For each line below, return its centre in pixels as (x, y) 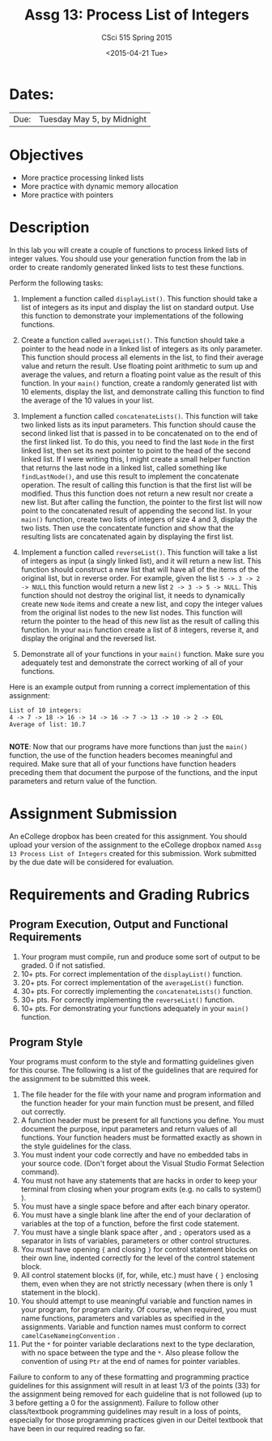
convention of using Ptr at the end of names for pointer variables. (131, 1362)
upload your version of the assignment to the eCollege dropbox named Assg (136, 845)
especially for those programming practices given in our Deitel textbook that (136, 1420)
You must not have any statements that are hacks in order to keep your (139, 1181)
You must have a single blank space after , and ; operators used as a (136, 1232)
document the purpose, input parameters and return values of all (129, 1129)
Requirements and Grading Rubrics (130, 895)
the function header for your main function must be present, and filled (137, 1103)
